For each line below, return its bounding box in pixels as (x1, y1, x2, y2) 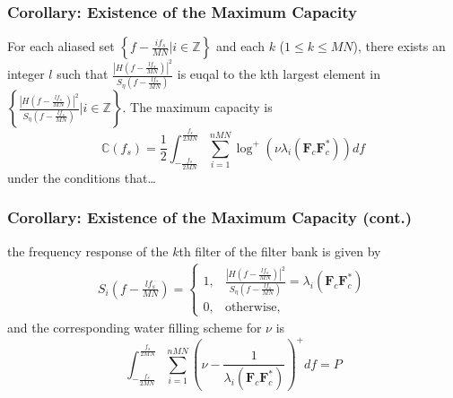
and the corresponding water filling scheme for (7, 318, 262, 336)
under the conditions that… (7, 168, 156, 186)
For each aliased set (7, 37, 115, 56)
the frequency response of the (7, 241, 169, 260)
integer (7, 65, 45, 83)
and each (215, 37, 265, 56)
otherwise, (224, 300, 281, 314)
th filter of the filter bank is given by (179, 241, 381, 260)
